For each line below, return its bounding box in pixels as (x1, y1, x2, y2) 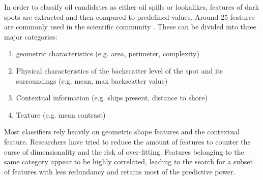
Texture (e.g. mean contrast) (16, 109, 106, 120)
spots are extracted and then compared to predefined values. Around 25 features (4, 11, 255, 22)
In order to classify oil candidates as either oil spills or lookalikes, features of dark (4, 2, 259, 12)
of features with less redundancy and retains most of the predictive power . (4, 166, 236, 176)
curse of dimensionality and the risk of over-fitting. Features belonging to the (4, 146, 244, 157)
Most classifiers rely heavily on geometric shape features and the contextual (4, 126, 240, 137)
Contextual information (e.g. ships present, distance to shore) (16, 92, 208, 103)
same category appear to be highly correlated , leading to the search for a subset (4, 156, 253, 167)
